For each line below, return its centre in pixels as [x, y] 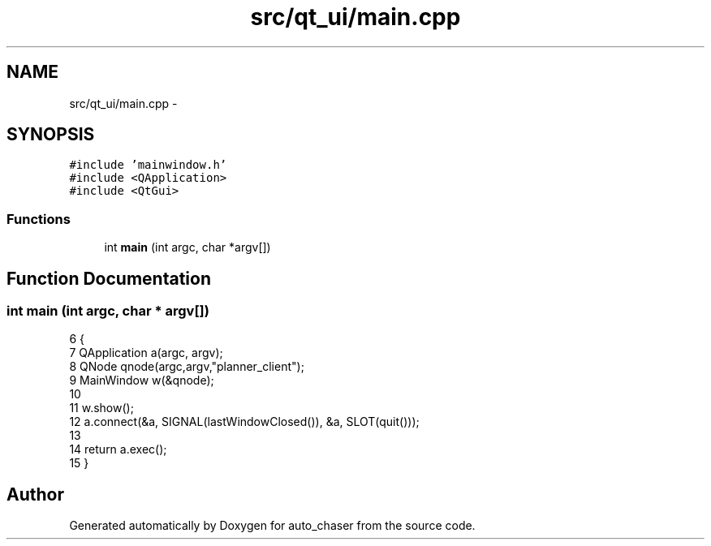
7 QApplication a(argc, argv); [146, 353]
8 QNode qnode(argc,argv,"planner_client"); [187, 367]
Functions [39, 219]
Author [35, 494]
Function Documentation [109, 278]
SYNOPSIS [51, 135]
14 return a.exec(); [118, 449]
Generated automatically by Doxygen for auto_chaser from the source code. [272, 526]
